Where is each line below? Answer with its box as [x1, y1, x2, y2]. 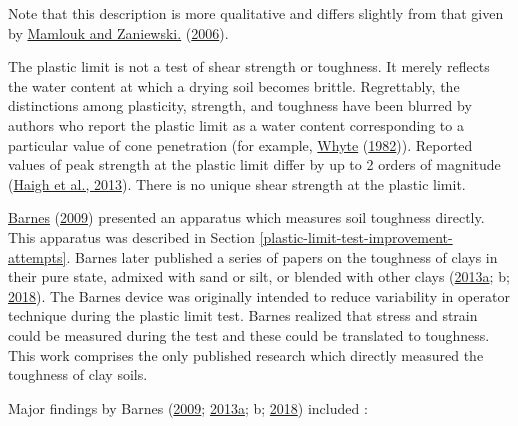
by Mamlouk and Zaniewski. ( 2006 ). [8, 22, 229, 43]
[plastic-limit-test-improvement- [259, 226, 453, 247]
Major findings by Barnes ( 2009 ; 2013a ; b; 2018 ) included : [8, 397, 368, 418]
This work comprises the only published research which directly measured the [8, 344, 484, 365]
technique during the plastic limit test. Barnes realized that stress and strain [8, 305, 478, 326]
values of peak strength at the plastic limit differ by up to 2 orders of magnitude [8, 154, 501, 175]
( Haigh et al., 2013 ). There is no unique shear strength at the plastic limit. [8, 173, 466, 194]
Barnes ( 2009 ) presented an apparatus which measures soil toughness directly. [8, 207, 485, 228]
